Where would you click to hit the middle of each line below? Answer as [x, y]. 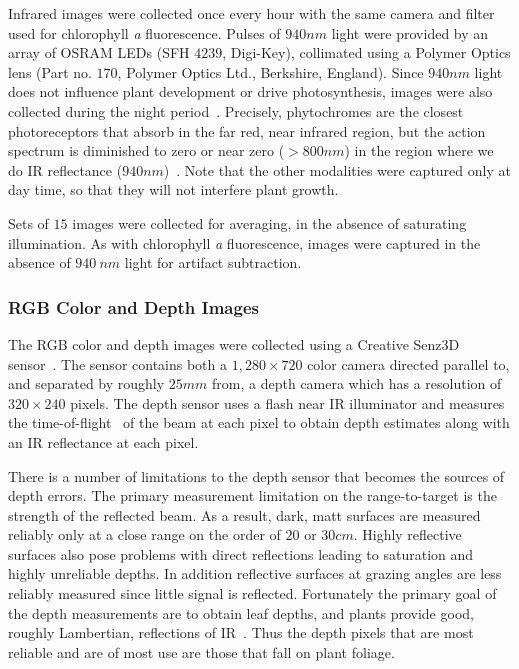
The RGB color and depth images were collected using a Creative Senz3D [234, 343]
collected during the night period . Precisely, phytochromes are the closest [236, 110]
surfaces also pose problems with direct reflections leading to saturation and [241, 553]
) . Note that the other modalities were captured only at [337, 169]
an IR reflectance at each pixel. [103, 441]
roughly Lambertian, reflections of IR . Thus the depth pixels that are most [241, 632]
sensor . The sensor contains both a [118, 363]
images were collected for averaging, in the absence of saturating [269, 222]
